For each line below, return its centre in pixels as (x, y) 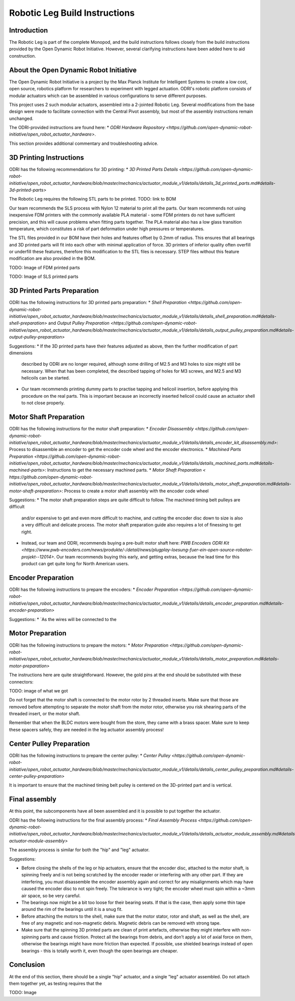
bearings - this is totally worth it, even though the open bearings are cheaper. (100, 951)
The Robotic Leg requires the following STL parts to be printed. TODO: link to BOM (93, 199)
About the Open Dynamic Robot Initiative (73, 70)
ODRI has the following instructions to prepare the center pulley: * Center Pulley (90, 755)
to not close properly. (43, 403)
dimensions (21, 353)
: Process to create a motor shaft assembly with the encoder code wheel (135, 491)
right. (27, 532)
